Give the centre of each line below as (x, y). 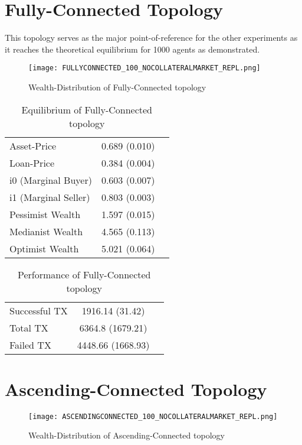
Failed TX (30, 345)
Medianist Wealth (46, 231)
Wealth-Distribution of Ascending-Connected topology (127, 435)
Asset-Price (33, 145)
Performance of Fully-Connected (84, 274)
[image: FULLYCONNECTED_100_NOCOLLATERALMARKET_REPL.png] (145, 68)
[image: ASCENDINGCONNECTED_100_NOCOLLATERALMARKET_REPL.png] (153, 416)
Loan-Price (32, 163)
